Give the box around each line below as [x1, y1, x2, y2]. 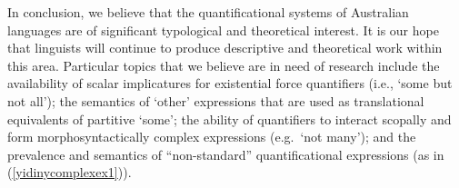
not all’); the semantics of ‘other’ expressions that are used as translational [7, 91, 424, 110]
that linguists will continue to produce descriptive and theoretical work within [7, 38, 443, 57]
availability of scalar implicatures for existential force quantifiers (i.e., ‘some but [7, 74, 453, 93]
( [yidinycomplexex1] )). [7, 163, 132, 182]
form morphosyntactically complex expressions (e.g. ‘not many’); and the [7, 127, 416, 146]
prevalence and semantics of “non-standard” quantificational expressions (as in [7, 144, 444, 163]
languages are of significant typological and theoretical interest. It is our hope [7, 20, 439, 39]
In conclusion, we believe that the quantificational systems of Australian [7, 3, 409, 21]
